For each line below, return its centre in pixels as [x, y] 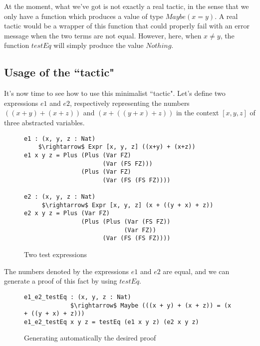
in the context [197, 113]
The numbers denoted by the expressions [67, 271]
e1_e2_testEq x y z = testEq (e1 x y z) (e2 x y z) [112, 322]
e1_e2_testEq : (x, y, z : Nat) [78, 297]
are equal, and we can [196, 271]
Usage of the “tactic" [59, 72]
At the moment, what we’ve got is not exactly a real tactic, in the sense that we [127, 6]
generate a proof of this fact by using [61, 281]
